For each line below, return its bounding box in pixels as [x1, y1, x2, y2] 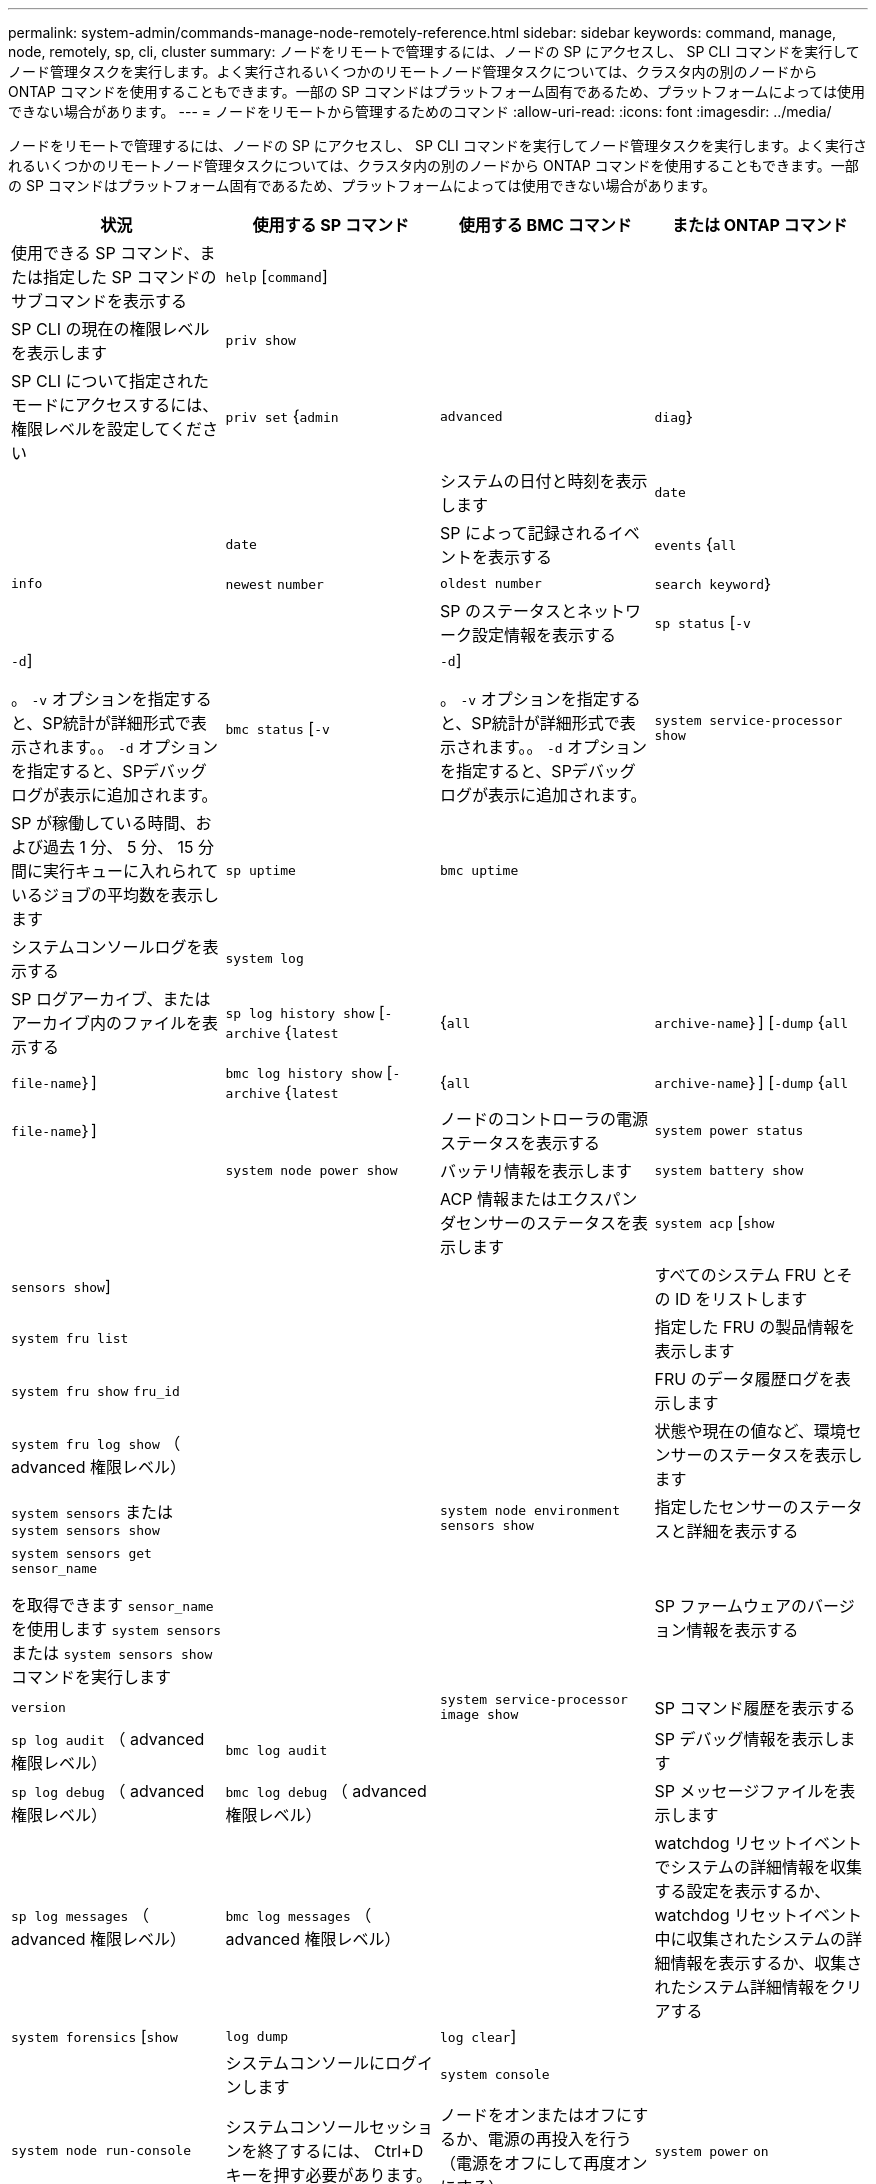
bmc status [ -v [225, 718, 330, 738]
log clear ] [440, 2026, 517, 2046]
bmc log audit [225, 1742, 328, 1758]
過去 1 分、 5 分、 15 [43, 837, 194, 857]
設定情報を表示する [472, 625, 617, 645]
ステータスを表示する [440, 1133, 601, 1153]
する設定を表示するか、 [654, 1881, 831, 1901]
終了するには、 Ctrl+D [257, 2141, 424, 2161]
